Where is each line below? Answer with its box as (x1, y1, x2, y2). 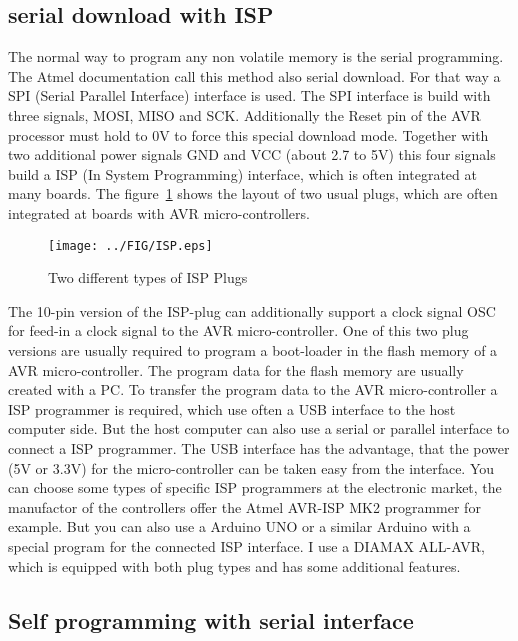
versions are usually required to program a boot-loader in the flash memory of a (8, 339, 498, 360)
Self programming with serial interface (8, 604, 414, 635)
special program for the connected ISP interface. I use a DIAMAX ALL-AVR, (8, 535, 485, 556)
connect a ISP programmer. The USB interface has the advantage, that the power (8, 437, 510, 458)
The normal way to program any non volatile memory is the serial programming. (8, 46, 504, 67)
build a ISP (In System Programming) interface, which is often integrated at (8, 163, 477, 184)
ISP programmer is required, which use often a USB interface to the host (8, 398, 456, 419)
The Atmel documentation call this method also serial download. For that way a (8, 65, 501, 86)
